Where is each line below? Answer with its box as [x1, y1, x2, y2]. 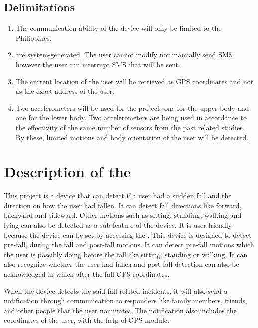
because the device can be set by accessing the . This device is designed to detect [4, 229, 252, 240]
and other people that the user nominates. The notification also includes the [4, 305, 237, 315]
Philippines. [15, 32, 52, 43]
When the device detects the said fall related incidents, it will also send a [4, 285, 228, 296]
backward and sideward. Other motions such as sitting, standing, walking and [4, 210, 242, 220]
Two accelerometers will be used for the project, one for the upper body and [15, 102, 249, 113]
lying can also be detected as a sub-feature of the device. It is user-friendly [4, 220, 232, 230]
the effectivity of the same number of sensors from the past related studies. [15, 122, 245, 132]
